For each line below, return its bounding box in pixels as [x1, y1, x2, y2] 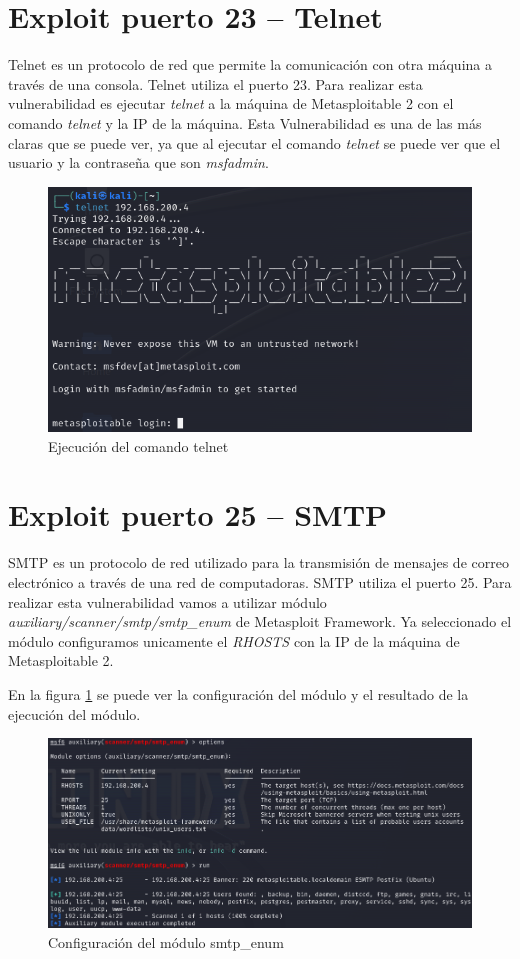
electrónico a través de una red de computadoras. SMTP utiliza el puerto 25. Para [8, 572, 512, 593]
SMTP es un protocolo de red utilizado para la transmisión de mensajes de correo [8, 552, 509, 573]
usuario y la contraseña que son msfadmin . [8, 152, 269, 173]
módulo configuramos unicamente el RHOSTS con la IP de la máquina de [8, 630, 460, 651]
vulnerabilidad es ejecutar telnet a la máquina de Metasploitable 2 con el [8, 93, 454, 114]
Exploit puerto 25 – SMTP [8, 494, 388, 535]
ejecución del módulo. [8, 703, 141, 724]
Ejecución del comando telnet [48, 435, 229, 456]
